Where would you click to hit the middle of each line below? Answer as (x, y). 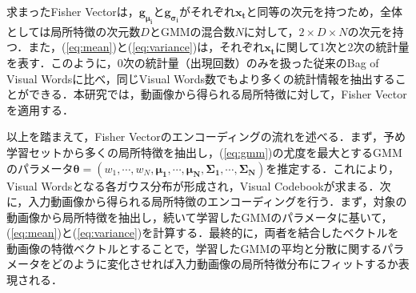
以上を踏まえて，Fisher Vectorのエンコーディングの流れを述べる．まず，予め (206, 136)
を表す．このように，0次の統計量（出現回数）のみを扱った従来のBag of (193, 62)
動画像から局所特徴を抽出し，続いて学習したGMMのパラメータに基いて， (200, 217)
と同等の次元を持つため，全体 (324, 11)
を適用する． (40, 109)
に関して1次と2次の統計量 (342, 47)
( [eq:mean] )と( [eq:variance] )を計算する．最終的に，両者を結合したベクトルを (203, 233)
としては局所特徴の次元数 (74, 31)
